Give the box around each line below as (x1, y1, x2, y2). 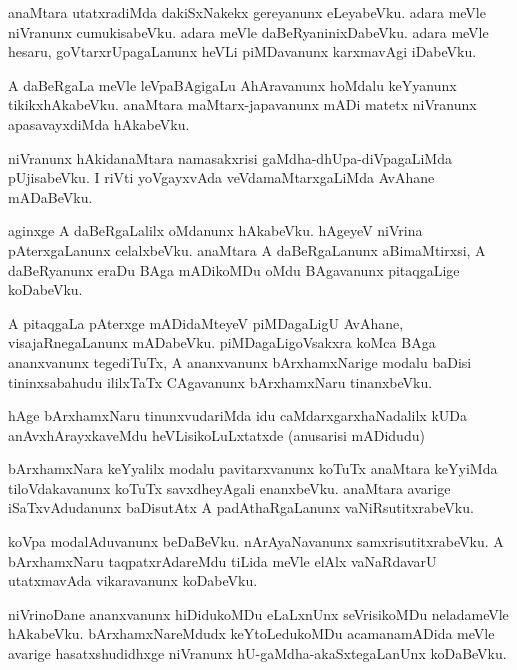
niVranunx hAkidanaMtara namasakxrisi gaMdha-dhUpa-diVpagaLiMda (8, 147, 452, 168)
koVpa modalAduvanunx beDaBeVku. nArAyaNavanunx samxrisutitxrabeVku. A (8, 531, 504, 552)
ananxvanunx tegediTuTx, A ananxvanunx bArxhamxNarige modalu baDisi (8, 351, 472, 372)
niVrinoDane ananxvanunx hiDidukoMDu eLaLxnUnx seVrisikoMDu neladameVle (8, 603, 509, 624)
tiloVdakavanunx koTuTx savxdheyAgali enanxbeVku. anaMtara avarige (8, 477, 451, 498)
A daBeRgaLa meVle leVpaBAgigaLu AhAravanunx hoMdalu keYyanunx (8, 74, 457, 95)
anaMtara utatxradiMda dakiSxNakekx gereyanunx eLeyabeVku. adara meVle (8, 2, 486, 22)
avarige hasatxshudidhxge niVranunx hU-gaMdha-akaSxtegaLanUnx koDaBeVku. (8, 643, 507, 664)
